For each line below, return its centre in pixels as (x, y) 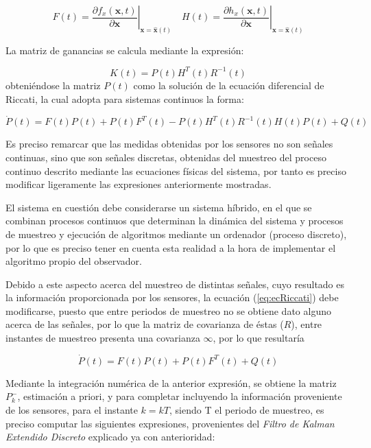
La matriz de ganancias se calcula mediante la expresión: (125, 50)
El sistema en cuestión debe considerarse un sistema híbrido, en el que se (159, 207)
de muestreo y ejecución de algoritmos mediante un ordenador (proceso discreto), (176, 234)
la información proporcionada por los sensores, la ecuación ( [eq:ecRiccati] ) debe (172, 297)
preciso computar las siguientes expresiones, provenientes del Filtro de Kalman (170, 423)
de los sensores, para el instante (72, 410)
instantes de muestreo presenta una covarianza (103, 338)
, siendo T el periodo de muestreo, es (247, 410)
